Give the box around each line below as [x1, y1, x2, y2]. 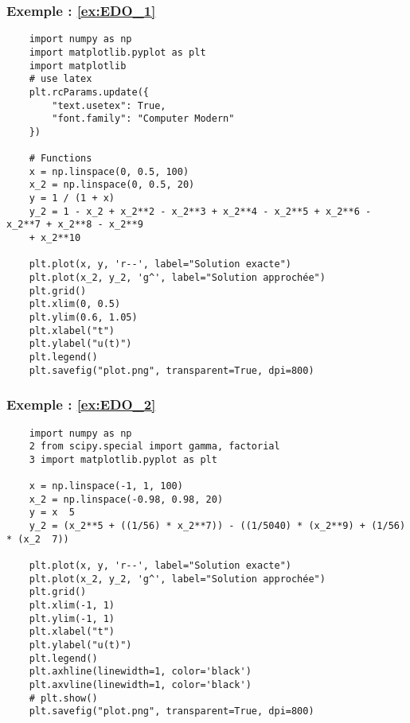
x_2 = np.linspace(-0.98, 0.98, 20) [29, 493, 224, 505]
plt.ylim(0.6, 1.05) [29, 312, 138, 323]
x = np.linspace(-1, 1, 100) [29, 480, 183, 492]
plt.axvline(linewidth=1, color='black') [29, 678, 252, 690]
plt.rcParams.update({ [29, 86, 149, 98]
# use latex [29, 73, 92, 85]
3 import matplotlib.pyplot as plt [29, 453, 217, 465]
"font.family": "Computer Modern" [52, 113, 235, 125]
